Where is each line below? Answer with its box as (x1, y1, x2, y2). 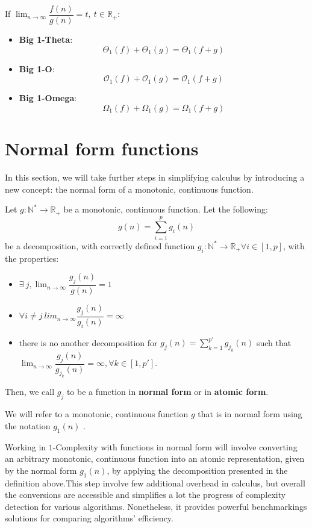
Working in (5, 440, 46, 453)
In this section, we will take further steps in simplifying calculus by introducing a (5, 170, 305, 183)
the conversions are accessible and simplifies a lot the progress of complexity (5, 488, 286, 501)
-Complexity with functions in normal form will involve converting (52, 440, 298, 453)
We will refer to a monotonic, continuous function (5, 408, 189, 420)
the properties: (5, 252, 59, 264)
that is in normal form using (198, 408, 302, 420)
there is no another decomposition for (19, 336, 158, 349)
